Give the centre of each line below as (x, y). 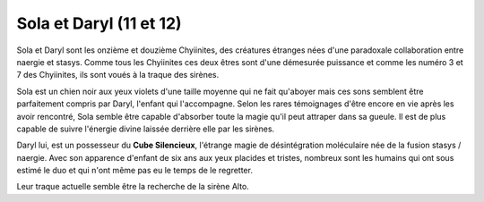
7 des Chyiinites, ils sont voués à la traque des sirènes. (118, 75)
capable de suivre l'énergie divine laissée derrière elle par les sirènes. (146, 129)
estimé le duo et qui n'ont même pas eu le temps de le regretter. (134, 171)
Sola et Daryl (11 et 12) (99, 23)
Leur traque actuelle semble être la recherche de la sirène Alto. (133, 187)
